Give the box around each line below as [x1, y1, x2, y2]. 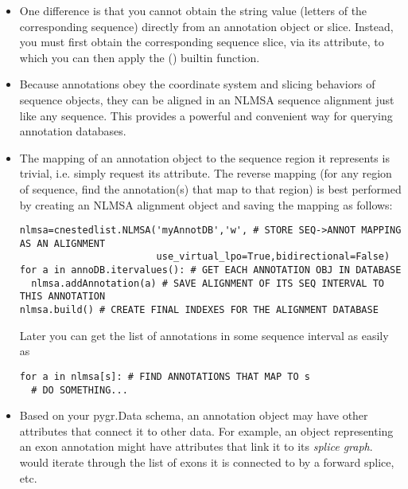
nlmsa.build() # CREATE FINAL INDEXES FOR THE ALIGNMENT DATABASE [19, 304, 379, 316]
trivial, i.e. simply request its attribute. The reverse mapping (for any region [19, 165, 392, 182]
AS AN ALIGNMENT [19, 237, 106, 249]
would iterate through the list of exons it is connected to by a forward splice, [19, 454, 394, 470]
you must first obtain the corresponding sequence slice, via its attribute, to [19, 33, 384, 50]
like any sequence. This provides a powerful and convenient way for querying [19, 107, 393, 123]
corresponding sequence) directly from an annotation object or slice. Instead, [19, 18, 394, 34]
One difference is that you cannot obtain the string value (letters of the [19, 2, 367, 18]
